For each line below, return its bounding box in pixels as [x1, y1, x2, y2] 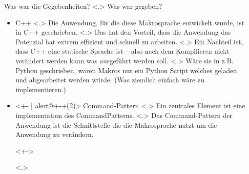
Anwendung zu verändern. [15, 129, 94, 139]
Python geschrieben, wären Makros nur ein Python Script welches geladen [15, 65, 237, 75]
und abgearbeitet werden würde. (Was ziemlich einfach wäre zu [15, 75, 205, 85]
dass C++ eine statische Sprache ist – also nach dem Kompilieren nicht [15, 46, 229, 56]
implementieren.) [15, 84, 66, 94]
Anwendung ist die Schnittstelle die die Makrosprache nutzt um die [15, 119, 217, 130]
